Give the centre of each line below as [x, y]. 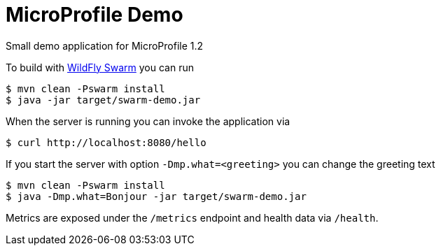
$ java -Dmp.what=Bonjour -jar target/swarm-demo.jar [156, 196]
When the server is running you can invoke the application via [148, 121]
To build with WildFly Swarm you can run [100, 67]
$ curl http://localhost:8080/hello [106, 142]
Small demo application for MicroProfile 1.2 [105, 45]
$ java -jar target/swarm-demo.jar [103, 100]
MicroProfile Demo [94, 15]
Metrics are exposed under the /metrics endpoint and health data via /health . [192, 217]
